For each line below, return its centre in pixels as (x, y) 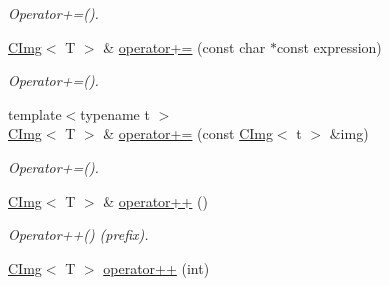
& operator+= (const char (184, 46)
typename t (115, 113)
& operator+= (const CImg (188, 133)
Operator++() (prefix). (78, 234)
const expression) (329, 46)
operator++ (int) (156, 267)
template (35, 113)
